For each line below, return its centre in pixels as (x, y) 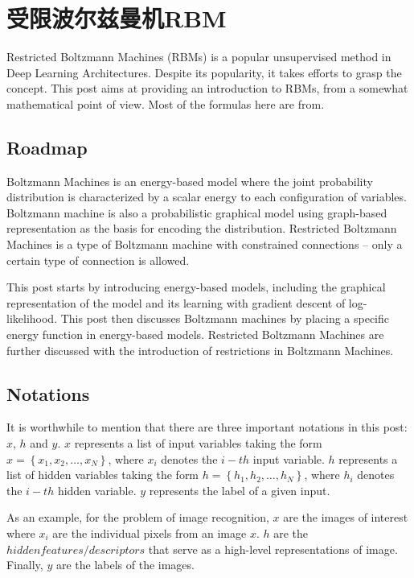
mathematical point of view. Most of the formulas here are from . (166, 103)
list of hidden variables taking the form (103, 475)
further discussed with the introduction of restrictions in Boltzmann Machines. (200, 350)
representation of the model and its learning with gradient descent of (176, 302)
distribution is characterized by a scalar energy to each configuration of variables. (207, 197)
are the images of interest (346, 517)
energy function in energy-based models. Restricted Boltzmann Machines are (195, 334)
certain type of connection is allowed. (98, 260)
